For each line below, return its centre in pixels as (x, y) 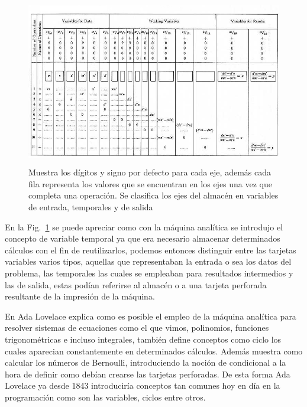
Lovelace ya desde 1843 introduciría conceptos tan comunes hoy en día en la (143, 385)
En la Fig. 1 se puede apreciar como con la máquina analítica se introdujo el (144, 227)
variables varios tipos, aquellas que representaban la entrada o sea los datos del (148, 261)
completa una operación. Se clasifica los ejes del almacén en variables (153, 195)
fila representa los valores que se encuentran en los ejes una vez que (150, 183)
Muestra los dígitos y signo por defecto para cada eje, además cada (150, 172)
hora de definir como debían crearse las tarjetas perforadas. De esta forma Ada (148, 374)
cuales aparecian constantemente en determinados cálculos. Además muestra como (154, 351)
